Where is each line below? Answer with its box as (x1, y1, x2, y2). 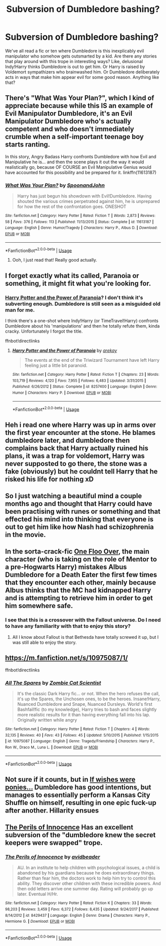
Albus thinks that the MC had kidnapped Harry (5, 586, 152, 595)
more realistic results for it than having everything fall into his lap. (17, 711, 151, 718)
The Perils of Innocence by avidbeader (5, 853, 100, 860)
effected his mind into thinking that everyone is (5, 515, 154, 524)
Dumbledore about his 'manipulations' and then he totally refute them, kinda (5, 323, 160, 329)
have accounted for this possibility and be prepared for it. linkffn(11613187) (5, 169, 157, 175)
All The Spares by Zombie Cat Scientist (5, 679, 101, 686)
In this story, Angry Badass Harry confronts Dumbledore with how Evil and (5, 153, 157, 159)
